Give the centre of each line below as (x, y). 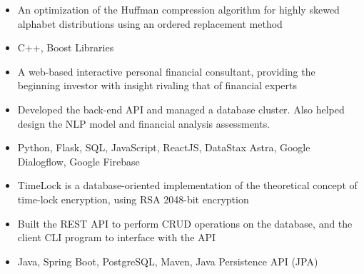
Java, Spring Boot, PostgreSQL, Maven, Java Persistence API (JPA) (168, 261)
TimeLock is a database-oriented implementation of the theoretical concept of (187, 185)
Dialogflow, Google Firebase (79, 161)
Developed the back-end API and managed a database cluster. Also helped (181, 109)
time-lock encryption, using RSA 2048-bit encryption (133, 199)
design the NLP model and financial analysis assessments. (144, 123)
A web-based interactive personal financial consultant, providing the (166, 71)
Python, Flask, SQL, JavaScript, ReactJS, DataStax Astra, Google (164, 147)
